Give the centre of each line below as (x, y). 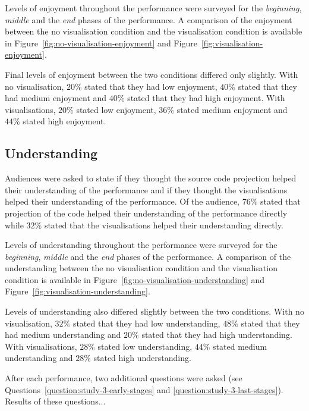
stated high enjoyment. (64, 121)
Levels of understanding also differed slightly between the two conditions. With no (154, 311)
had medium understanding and (63, 335)
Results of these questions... (55, 401)
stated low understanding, (145, 346)
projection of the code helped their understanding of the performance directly (146, 213)
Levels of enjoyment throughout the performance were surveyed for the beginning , (153, 8)
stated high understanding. (142, 358)
